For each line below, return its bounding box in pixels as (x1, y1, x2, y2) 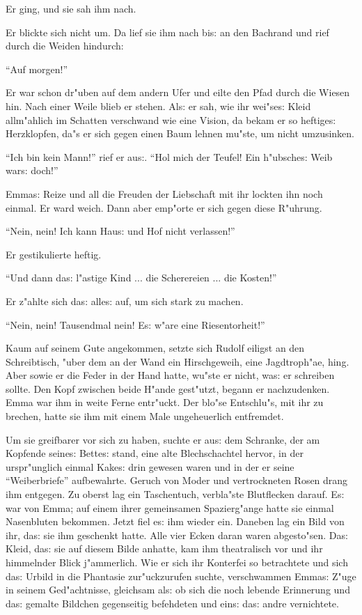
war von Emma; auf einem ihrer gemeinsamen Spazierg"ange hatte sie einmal (6, 500, 334, 515)
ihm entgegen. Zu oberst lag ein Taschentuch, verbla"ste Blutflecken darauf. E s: (6, 487, 345, 501)
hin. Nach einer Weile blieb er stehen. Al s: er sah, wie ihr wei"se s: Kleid (6, 98, 311, 113)
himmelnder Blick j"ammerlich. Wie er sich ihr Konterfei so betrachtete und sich (6, 555, 348, 569)
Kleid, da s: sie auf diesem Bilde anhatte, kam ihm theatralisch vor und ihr (6, 541, 323, 556)
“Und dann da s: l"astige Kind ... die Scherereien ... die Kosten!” (6, 270, 277, 285)
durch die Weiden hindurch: (6, 38, 124, 53)
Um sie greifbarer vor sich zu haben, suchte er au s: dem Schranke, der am (6, 432, 320, 446)
